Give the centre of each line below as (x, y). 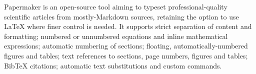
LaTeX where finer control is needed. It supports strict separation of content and (128, 26)
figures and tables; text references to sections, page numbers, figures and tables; (126, 55)
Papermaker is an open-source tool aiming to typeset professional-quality (116, 6)
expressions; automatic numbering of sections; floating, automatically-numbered (126, 46)
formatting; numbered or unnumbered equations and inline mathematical (116, 36)
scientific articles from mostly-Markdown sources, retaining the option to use (121, 16)
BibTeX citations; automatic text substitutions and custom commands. (113, 65)
